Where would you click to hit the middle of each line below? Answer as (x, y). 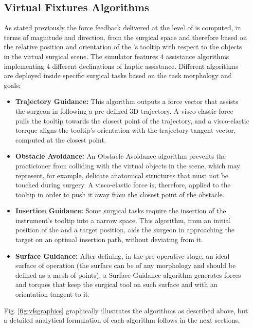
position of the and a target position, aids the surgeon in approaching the (125, 230)
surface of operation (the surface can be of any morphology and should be (126, 265)
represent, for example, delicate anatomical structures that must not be (122, 175)
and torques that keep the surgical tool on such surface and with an (116, 284)
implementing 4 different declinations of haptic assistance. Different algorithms (121, 66)
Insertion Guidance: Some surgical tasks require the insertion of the (121, 211)
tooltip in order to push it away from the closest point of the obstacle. (120, 194)
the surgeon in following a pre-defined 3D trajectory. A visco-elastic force (124, 111)
